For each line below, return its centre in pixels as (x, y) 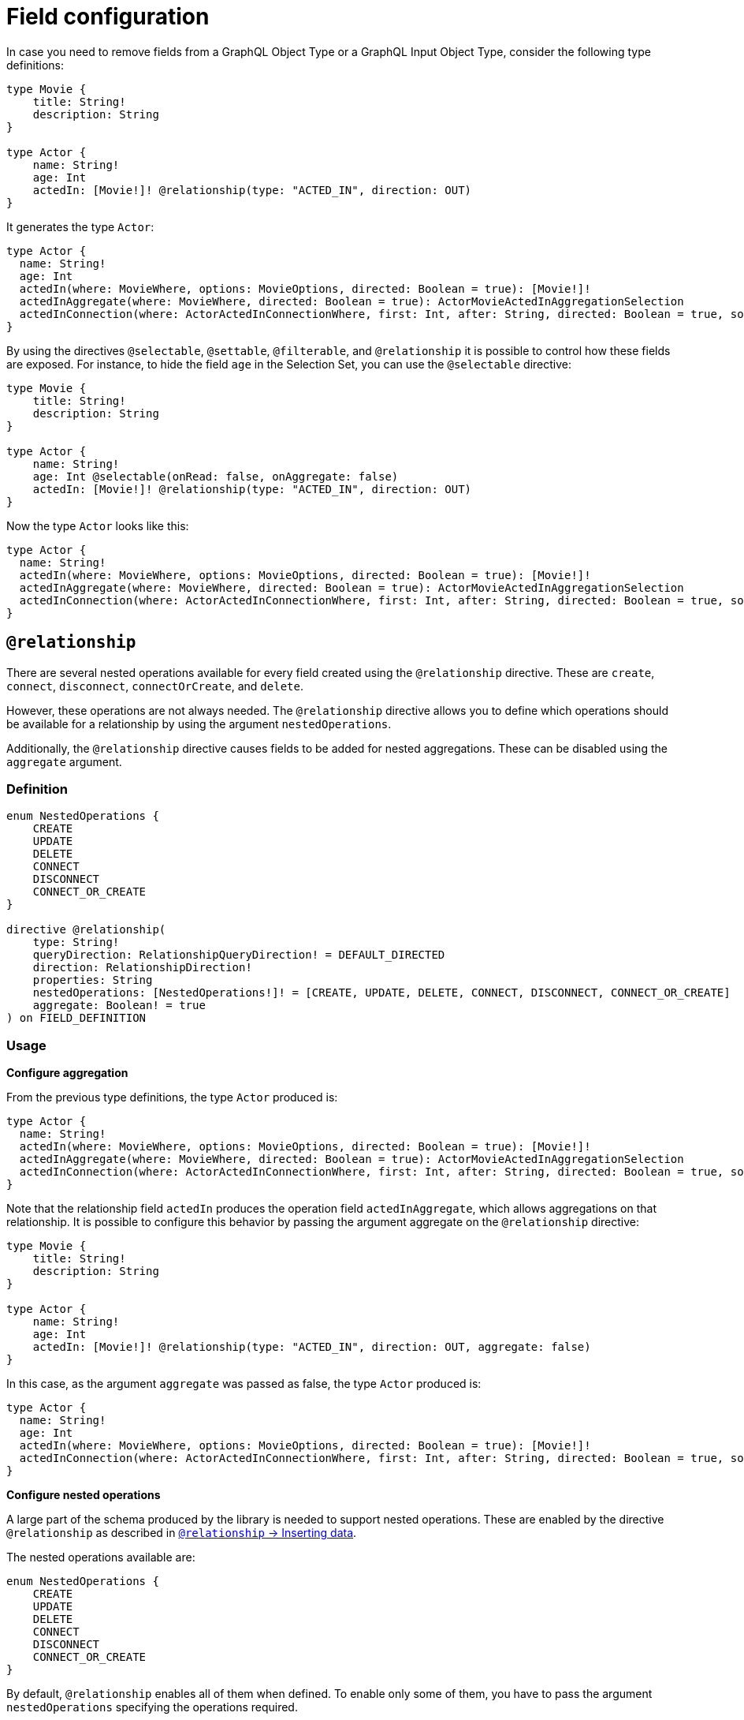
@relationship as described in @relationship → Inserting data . (182, 1533)
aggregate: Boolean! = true (119, 1006)
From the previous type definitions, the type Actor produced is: (172, 1097)
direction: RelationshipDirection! (142, 968)
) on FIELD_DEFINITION (76, 1018)
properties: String (93, 980)
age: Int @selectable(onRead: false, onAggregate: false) (216, 476)
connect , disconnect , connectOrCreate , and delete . (155, 686)
